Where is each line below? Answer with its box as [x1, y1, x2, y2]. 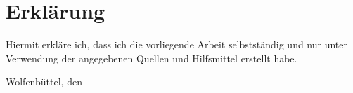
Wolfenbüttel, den [6, 74, 82, 89]
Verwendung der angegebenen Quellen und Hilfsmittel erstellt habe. [6, 50, 297, 65]
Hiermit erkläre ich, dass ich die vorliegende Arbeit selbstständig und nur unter [6, 37, 348, 52]
